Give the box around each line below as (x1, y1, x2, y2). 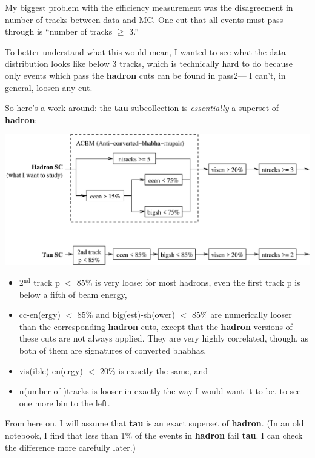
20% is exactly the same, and (99, 364, 208, 377)
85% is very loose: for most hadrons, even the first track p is (76, 276, 300, 288)
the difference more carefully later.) (5, 440, 136, 453)
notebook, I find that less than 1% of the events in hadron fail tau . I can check (5, 428, 303, 441)
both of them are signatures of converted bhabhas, (19, 343, 207, 356)
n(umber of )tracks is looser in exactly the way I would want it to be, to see (19, 385, 301, 397)
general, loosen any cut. (5, 81, 93, 93)
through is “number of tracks (5, 25, 113, 38)
